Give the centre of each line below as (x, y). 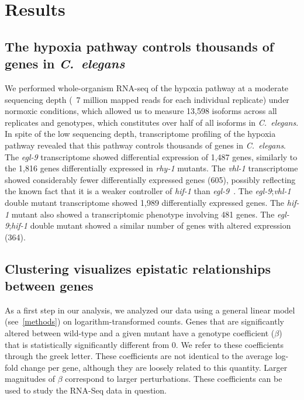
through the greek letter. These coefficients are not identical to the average (139, 356)
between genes (49, 286)
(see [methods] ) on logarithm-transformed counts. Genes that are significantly (144, 321)
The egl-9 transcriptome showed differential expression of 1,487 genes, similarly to (151, 156)
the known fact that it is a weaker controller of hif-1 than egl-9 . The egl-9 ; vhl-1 (148, 191)
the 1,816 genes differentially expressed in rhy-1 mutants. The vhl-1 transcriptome (151, 168)
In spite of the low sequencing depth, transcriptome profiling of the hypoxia (140, 134)
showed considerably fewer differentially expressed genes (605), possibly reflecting (150, 179)
